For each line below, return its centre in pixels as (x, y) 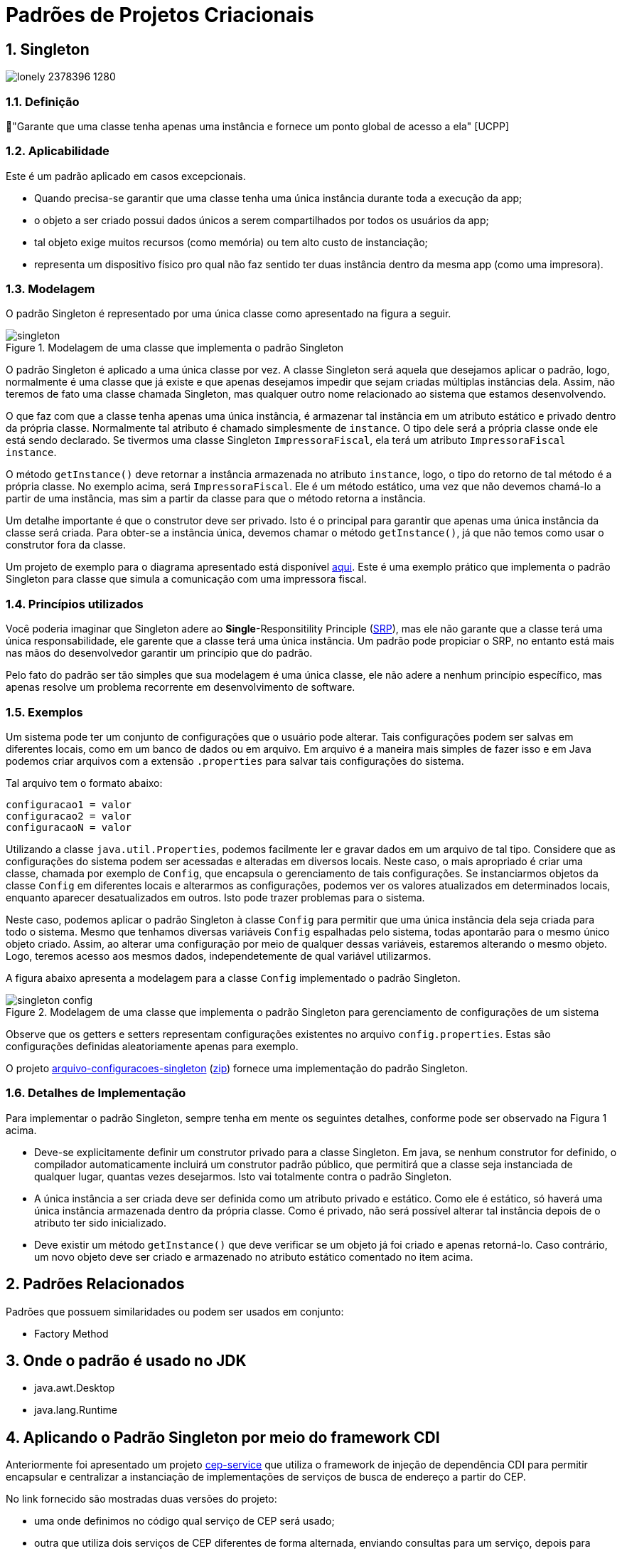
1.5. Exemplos (44, 712)
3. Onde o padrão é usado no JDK (126, 1360)
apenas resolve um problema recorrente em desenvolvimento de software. (181, 687)
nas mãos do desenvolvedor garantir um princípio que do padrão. (159, 653)
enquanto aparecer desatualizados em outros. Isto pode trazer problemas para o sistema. (215, 897)
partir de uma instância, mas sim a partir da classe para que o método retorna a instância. (216, 499)
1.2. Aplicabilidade (58, 151)
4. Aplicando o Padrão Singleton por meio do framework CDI (223, 1437)
